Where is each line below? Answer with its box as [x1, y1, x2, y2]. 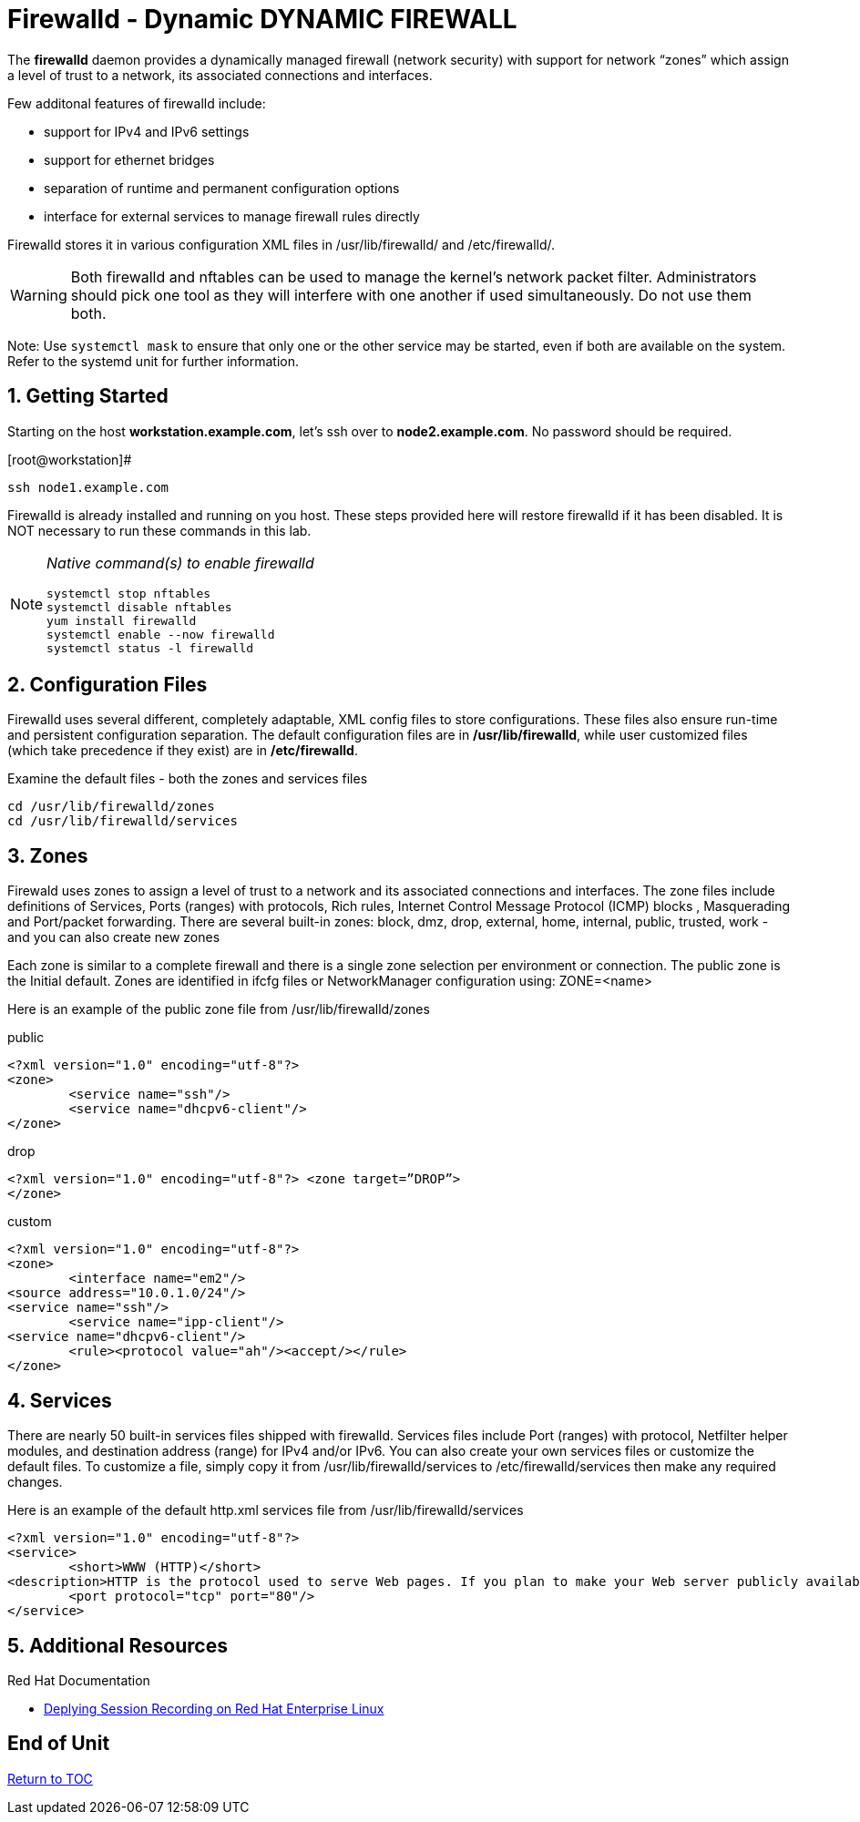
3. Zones [7, 844, 88, 867]
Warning [10, 285, 67, 304]
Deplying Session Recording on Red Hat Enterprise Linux [44, 1700, 384, 1716]
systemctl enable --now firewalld [46, 627, 275, 641]
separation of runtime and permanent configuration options [44, 179, 400, 196]
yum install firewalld [46, 613, 197, 628]
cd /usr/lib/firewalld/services [7, 814, 238, 829]
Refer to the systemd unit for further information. [7, 353, 299, 369]
